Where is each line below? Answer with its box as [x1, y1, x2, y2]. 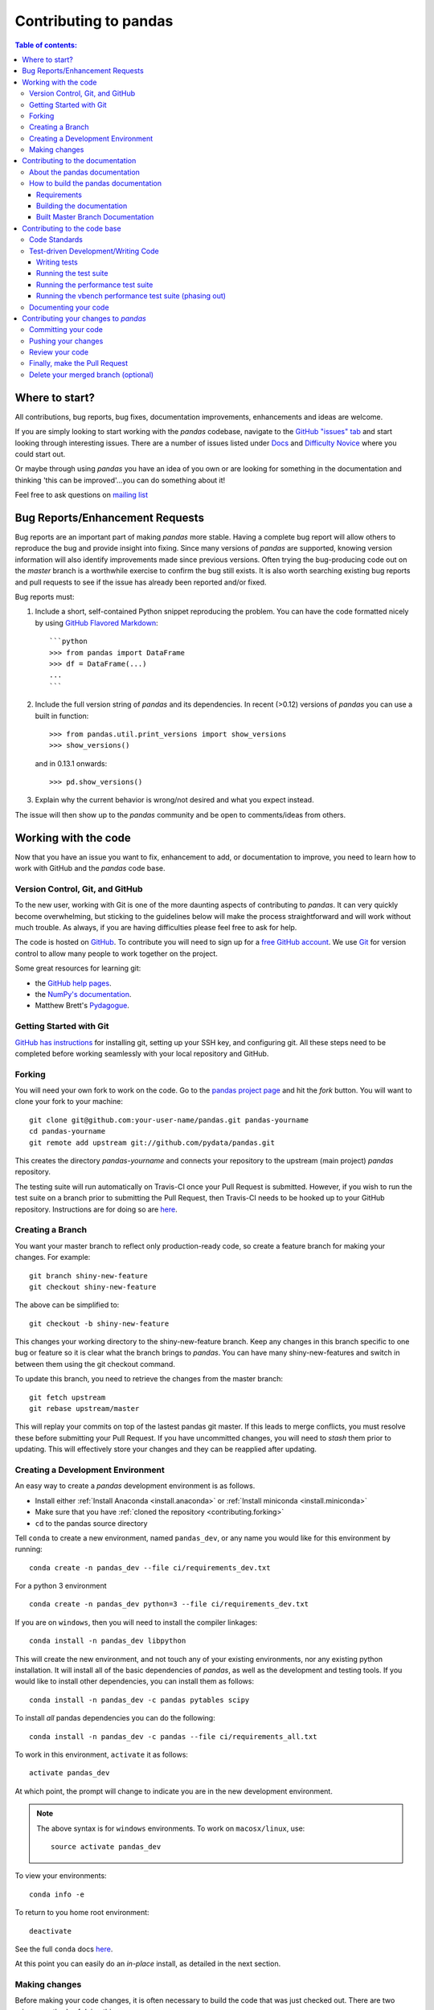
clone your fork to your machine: [14, 1097, 124, 1106]
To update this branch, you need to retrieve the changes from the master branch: [14, 1374, 283, 1384]
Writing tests [36, 257, 78, 267]
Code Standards [29, 235, 84, 244]
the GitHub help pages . [35, 978, 112, 988]
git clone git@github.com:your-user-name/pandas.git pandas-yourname [29, 1115, 309, 1125]
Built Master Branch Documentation [36, 212, 154, 222]
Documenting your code [29, 302, 109, 312]
